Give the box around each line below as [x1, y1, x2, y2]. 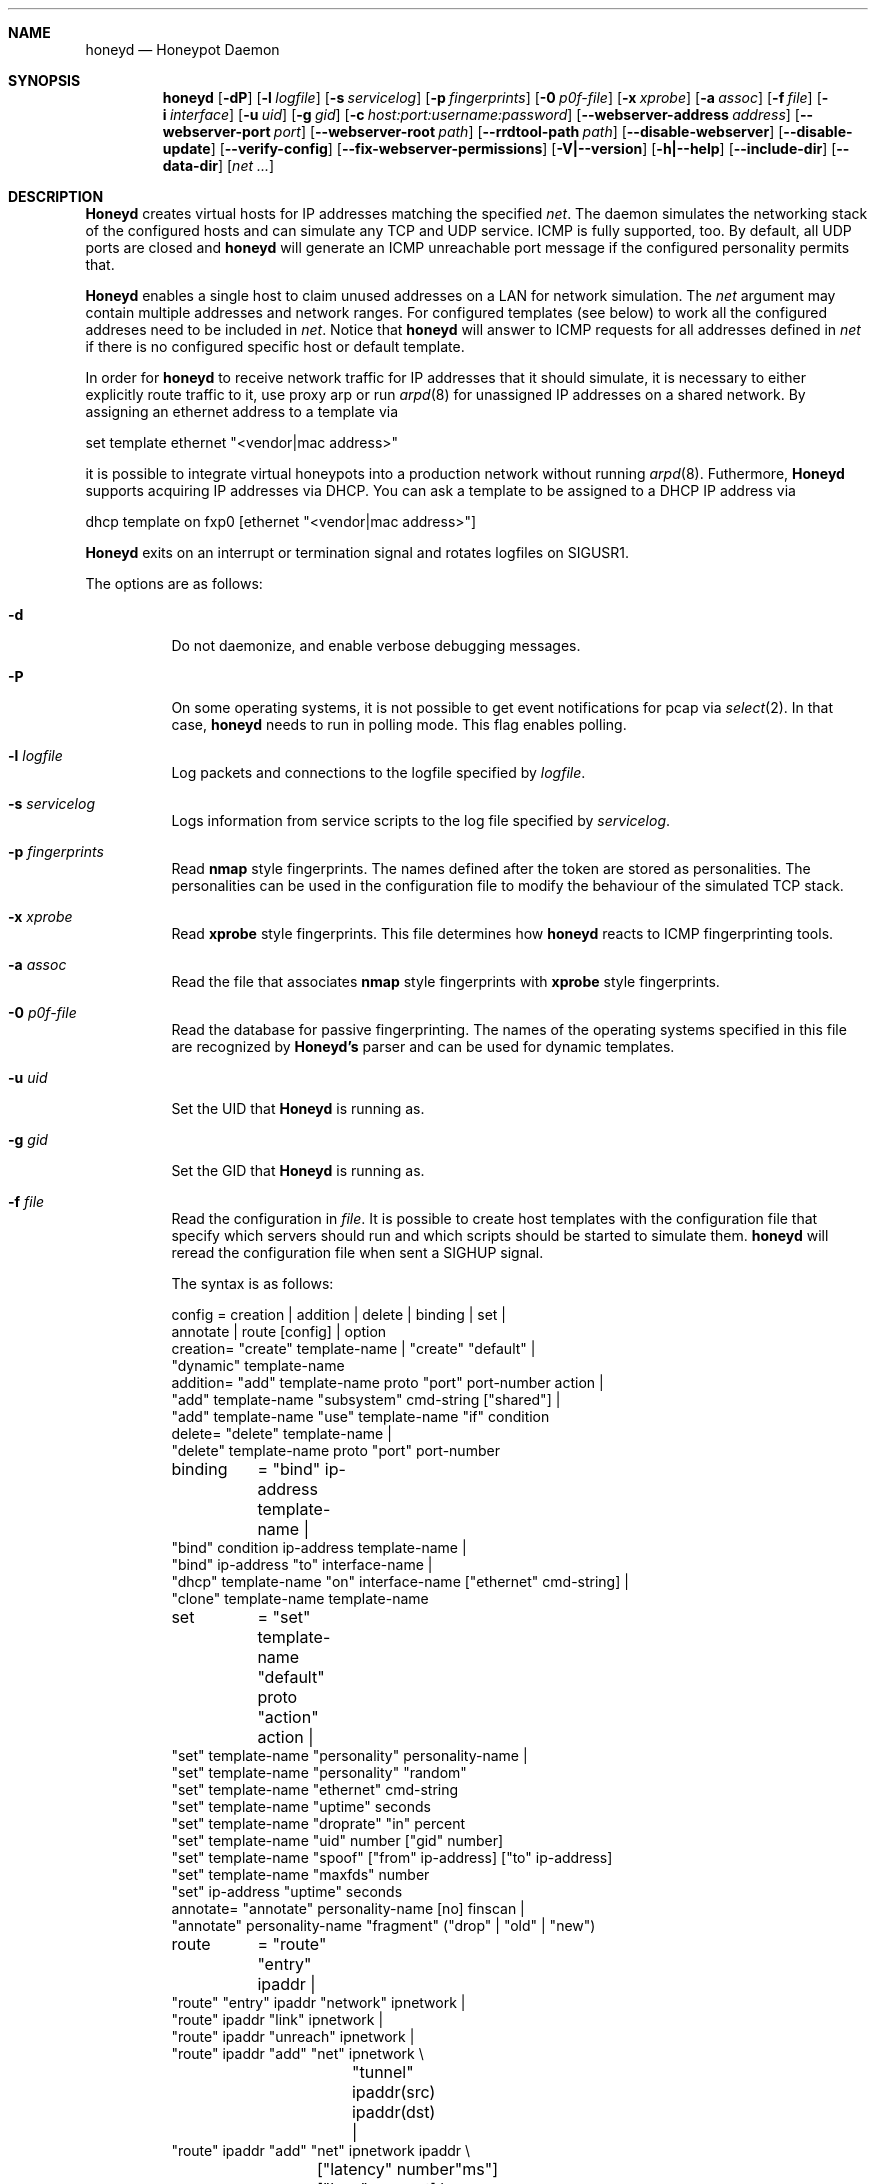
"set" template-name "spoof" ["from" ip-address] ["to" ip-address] [171, 1849, 613, 1866]
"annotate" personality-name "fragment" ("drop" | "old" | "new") [171, 1917, 596, 1934]
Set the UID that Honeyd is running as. [171, 1100, 425, 1117]
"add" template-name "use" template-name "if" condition [171, 1408, 550, 1425]
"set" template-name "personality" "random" [171, 1764, 467, 1781]
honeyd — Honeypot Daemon [85, 41, 280, 58]
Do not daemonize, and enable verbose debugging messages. [171, 637, 581, 654]
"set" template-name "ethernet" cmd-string [171, 1781, 459, 1798]
